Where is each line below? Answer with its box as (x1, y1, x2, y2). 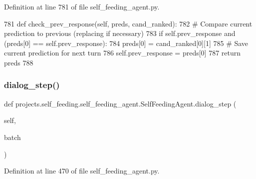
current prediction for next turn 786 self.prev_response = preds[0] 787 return (4, 47, 241, 58)
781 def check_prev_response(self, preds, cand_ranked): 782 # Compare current (4, 18, 253, 28)
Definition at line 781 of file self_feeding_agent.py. (4, 1, 160, 11)
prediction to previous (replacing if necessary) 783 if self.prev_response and (4, 28, 236, 38)
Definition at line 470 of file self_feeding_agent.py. (4, 165, 160, 176)
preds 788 (4, 57, 33, 67)
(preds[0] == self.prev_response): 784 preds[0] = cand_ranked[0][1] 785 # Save (4, 37, 249, 48)
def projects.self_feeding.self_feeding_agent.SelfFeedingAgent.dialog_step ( (4, 98, 237, 108)
